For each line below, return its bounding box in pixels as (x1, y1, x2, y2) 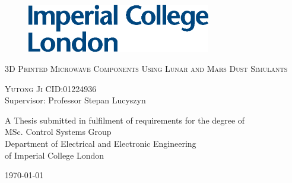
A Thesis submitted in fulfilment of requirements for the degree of (5, 113, 245, 126)
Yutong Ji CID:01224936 (5, 82, 97, 94)
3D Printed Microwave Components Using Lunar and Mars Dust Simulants (5, 62, 288, 74)
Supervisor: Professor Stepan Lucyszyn (5, 94, 146, 106)
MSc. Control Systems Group (5, 125, 112, 138)
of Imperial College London (5, 149, 104, 161)
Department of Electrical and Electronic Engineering (5, 137, 196, 149)
